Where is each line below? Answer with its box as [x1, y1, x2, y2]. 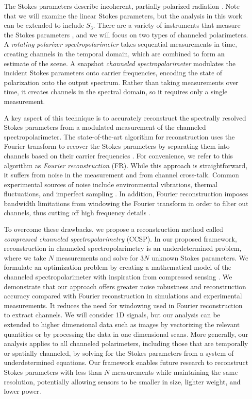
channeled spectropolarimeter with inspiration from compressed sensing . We [4, 272, 232, 282]
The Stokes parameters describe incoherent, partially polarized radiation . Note [4, 1, 240, 11]
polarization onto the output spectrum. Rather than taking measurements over [4, 77, 238, 87]
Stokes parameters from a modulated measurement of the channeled [4, 122, 206, 132]
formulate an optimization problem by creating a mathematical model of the [4, 262, 232, 272]
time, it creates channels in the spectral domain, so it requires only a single [4, 87, 228, 97]
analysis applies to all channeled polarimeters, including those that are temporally [4, 338, 248, 348]
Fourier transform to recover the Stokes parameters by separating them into [4, 141, 230, 151]
